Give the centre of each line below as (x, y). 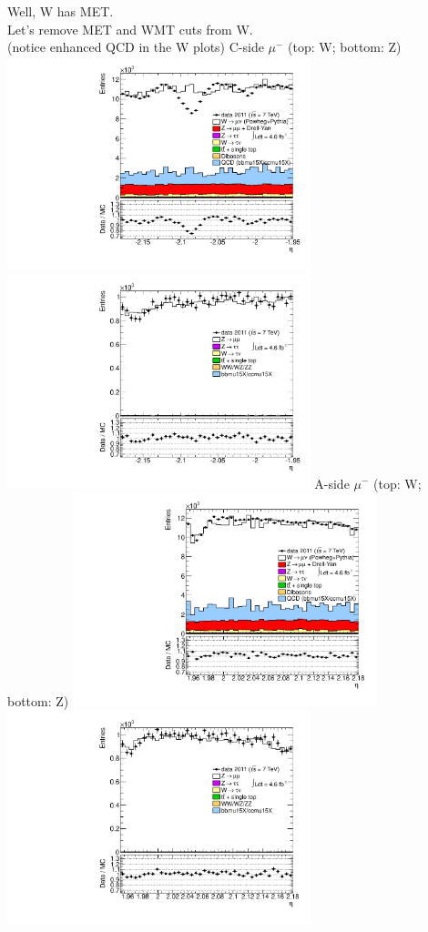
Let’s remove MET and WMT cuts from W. (130, 29)
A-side (332, 483)
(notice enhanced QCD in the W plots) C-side (136, 47)
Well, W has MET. (61, 11)
